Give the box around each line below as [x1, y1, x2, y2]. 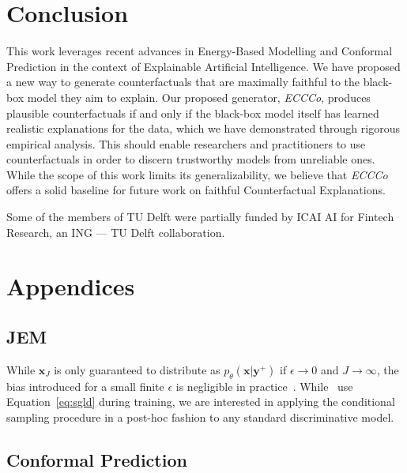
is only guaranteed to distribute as [54, 361, 220, 377]
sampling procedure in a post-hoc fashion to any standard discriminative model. [6, 408, 394, 425]
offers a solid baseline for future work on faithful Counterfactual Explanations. [6, 182, 386, 198]
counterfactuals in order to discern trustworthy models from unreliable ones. [6, 151, 375, 167]
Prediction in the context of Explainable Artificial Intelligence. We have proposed [6, 58, 401, 74]
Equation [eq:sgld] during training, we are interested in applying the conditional [6, 393, 395, 410]
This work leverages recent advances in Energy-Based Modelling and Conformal [6, 43, 393, 59]
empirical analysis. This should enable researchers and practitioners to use [6, 135, 366, 152]
